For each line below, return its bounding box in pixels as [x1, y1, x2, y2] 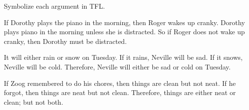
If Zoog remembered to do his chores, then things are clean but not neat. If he [4, 78, 236, 88]
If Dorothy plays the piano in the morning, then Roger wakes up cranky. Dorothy [4, 17, 245, 27]
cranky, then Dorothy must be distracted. [4, 36, 127, 46]
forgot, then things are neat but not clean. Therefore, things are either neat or [4, 87, 236, 97]
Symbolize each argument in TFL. [4, 1, 105, 11]
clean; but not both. [4, 96, 63, 107]
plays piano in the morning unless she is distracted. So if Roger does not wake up [4, 27, 245, 37]
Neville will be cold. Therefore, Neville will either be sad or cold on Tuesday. [4, 61, 231, 71]
